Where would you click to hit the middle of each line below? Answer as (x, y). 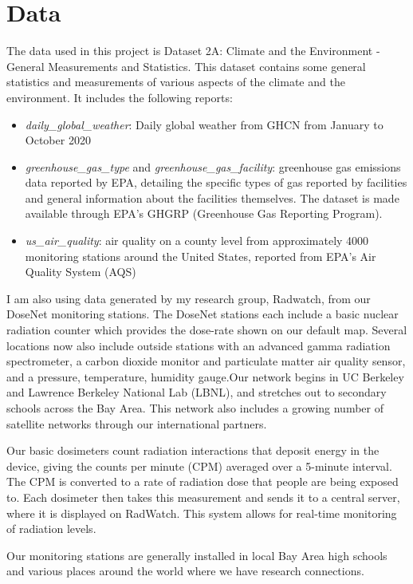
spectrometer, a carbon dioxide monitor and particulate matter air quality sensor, (206, 361)
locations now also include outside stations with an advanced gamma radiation (199, 345)
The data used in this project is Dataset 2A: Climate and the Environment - (193, 51)
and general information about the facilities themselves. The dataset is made (212, 197)
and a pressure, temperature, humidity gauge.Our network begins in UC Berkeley (205, 376)
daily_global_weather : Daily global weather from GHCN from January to (204, 124)
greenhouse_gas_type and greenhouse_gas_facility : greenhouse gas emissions (213, 166)
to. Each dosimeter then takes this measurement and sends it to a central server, (203, 497)
